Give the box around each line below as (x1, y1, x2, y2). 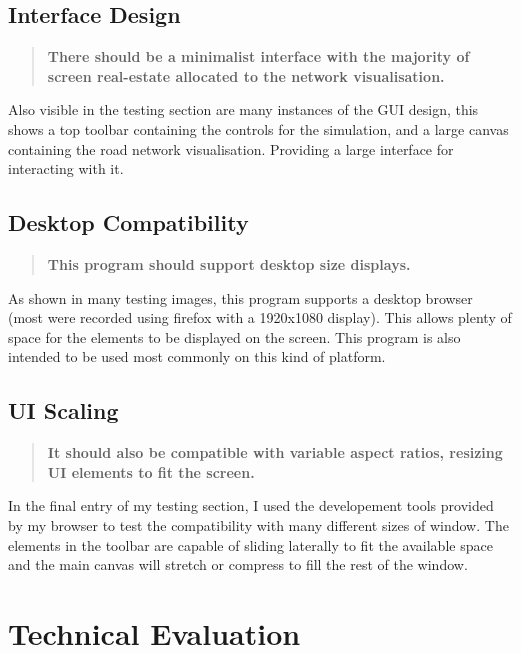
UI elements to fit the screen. (47, 461, 255, 482)
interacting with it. (8, 158, 124, 179)
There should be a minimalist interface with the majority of (47, 46, 470, 67)
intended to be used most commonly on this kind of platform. (8, 346, 386, 367)
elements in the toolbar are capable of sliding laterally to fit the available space (8, 534, 493, 555)
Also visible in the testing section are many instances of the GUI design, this (8, 99, 479, 120)
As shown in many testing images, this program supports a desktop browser (8, 287, 473, 308)
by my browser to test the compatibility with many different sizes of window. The (8, 514, 509, 535)
